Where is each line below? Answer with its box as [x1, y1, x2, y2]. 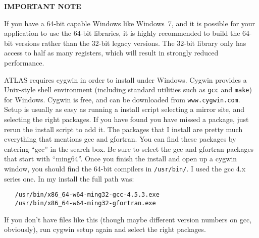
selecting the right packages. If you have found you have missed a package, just [4, 114, 249, 125]
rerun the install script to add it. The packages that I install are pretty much [4, 124, 243, 134]
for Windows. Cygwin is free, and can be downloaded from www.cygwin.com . [4, 94, 240, 104]
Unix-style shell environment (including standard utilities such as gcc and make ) [4, 84, 252, 95]
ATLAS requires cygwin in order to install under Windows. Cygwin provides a [4, 74, 247, 85]
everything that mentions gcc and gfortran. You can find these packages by [4, 134, 236, 144]
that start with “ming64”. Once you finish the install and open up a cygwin [4, 153, 237, 164]
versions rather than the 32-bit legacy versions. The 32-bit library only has [15, 37, 246, 48]
